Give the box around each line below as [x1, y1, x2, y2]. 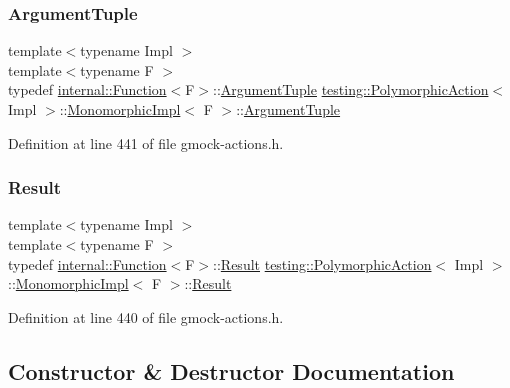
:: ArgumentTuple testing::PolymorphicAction [213, 79, 489, 100]
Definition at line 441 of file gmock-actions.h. [8, 132, 284, 153]
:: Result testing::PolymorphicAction [213, 253, 432, 274]
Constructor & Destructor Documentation [8, 355, 455, 386]
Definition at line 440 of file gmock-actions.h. [8, 306, 284, 327]
